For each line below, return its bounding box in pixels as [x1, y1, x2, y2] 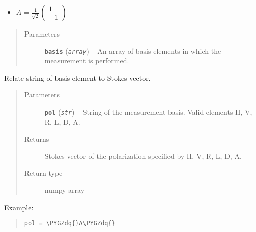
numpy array [44, 185, 85, 195]
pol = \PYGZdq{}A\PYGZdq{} [24, 220, 116, 227]
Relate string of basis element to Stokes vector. [4, 72, 151, 83]
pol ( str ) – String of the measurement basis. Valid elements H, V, [44, 107, 252, 117]
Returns [24, 134, 49, 144]
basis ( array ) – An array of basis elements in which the [44, 45, 221, 56]
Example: [4, 202, 34, 212]
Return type [24, 168, 63, 178]
